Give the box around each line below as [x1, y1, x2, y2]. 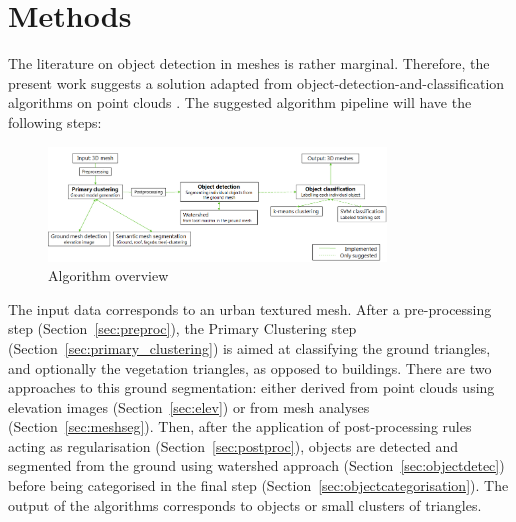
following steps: [8, 111, 102, 132]
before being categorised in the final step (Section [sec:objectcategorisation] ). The [8, 475, 509, 496]
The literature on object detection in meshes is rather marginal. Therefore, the [8, 53, 490, 74]
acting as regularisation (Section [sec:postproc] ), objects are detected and [8, 435, 459, 456]
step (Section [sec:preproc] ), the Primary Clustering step [8, 318, 357, 339]
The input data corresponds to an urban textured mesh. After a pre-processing [8, 298, 492, 319]
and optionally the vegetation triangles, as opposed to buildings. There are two [8, 357, 492, 378]
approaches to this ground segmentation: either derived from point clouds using [8, 377, 495, 398]
